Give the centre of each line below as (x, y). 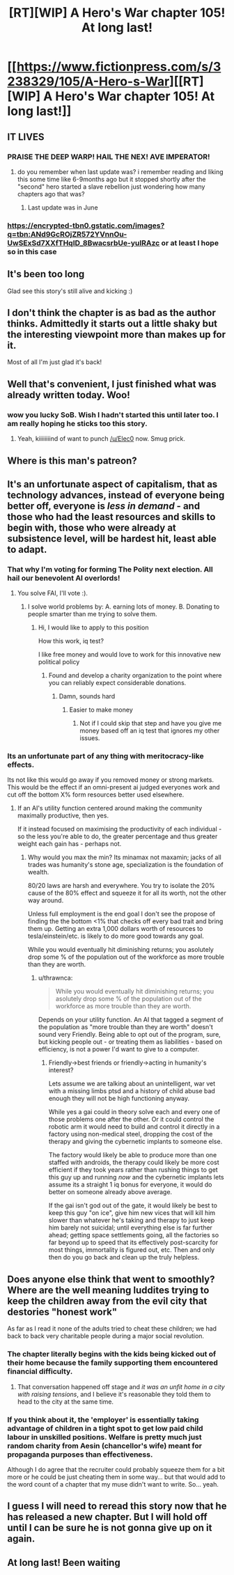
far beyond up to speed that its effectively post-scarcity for (133, 1243)
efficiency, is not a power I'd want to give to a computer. (119, 1049)
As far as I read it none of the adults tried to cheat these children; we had (112, 1329)
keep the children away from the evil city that (107, 1301)
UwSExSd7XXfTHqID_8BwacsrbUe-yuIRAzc (84, 243)
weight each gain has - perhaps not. (69, 844)
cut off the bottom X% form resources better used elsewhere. (96, 794)
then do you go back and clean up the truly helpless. (124, 1257)
